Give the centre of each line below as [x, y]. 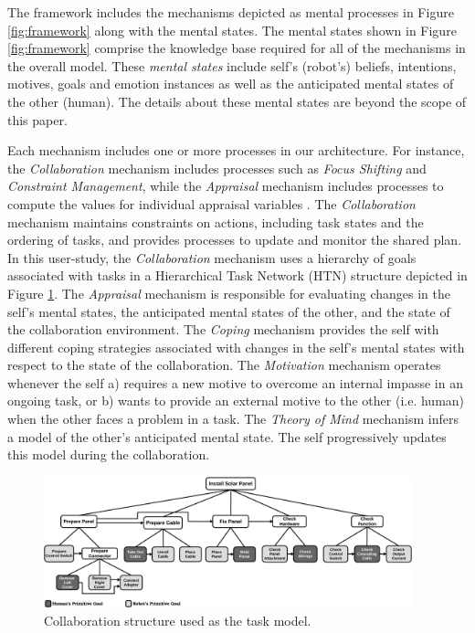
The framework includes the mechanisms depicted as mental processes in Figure [231, 12]
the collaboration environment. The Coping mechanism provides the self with [223, 329]
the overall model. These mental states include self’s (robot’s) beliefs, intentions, [232, 65]
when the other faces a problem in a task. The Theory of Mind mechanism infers [233, 419]
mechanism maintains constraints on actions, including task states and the [216, 222]
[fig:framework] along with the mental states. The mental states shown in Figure [232, 30]
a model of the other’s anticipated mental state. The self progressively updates [227, 436]
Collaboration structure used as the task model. [178, 620]
